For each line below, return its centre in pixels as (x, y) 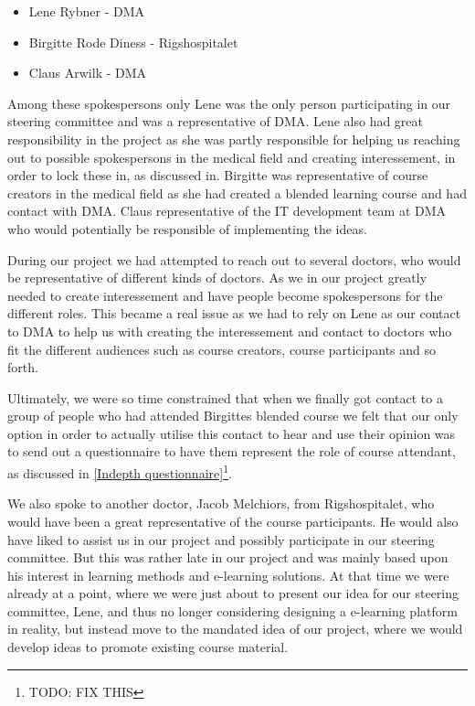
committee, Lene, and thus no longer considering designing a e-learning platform (232, 610)
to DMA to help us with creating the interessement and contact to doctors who (230, 331)
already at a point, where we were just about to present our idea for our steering (233, 593)
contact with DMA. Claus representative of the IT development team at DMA (227, 211)
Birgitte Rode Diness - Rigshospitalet (133, 42)
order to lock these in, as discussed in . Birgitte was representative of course (218, 175)
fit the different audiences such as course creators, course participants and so (222, 349)
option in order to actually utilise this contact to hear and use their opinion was (232, 433)
